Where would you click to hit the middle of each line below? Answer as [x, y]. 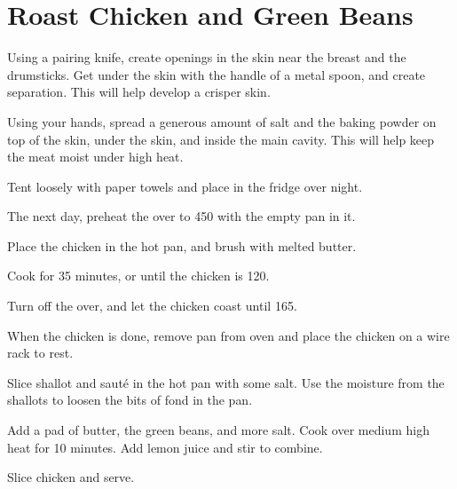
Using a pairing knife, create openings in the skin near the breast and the [207, 57]
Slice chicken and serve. [71, 477]
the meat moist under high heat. [95, 157]
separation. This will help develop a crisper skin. [139, 92]
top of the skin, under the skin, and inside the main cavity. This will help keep [221, 139]
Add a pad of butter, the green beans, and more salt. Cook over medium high [218, 430]
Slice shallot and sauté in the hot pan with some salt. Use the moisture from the [226, 382]
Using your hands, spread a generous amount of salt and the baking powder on [222, 121]
